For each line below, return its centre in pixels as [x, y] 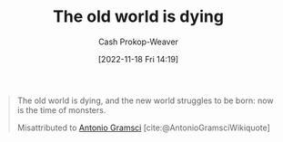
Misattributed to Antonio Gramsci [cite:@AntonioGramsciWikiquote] [143, 128]
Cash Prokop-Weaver [138, 42]
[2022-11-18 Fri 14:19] [138, 59]
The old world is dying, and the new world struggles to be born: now [145, 100]
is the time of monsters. [61, 109]
